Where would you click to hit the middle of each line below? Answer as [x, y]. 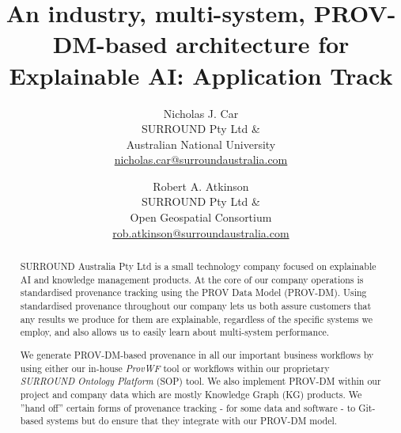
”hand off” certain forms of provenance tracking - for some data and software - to [188, 407]
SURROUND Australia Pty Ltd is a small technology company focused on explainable [198, 266]
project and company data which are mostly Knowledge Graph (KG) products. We [191, 394]
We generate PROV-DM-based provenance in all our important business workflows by [197, 354]
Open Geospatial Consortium [201, 217]
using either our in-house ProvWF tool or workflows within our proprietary [175, 368]
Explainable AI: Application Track [201, 75]
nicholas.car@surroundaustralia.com [201, 160]
